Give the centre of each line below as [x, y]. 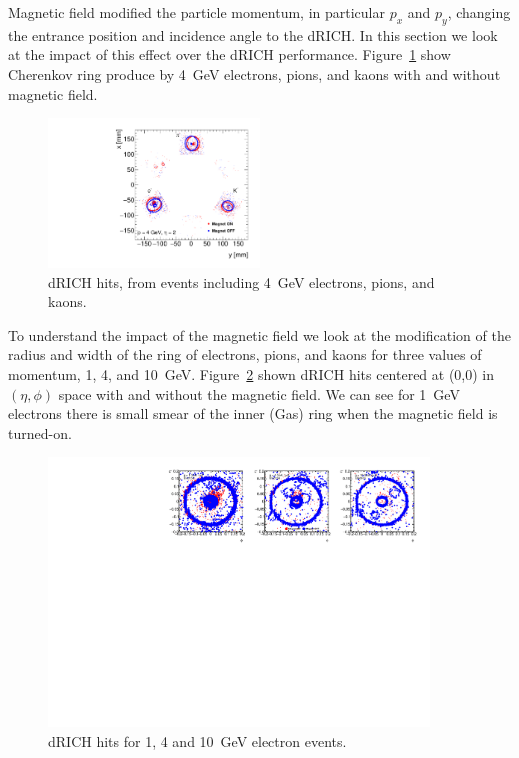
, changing [479, 12]
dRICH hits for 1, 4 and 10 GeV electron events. [197, 740]
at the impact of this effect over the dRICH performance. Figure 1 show [229, 54]
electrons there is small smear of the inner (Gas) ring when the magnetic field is [253, 413]
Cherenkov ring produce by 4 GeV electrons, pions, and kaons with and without [254, 73]
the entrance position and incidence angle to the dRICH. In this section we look [253, 34]
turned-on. [40, 432]
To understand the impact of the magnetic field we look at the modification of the [259, 334]
